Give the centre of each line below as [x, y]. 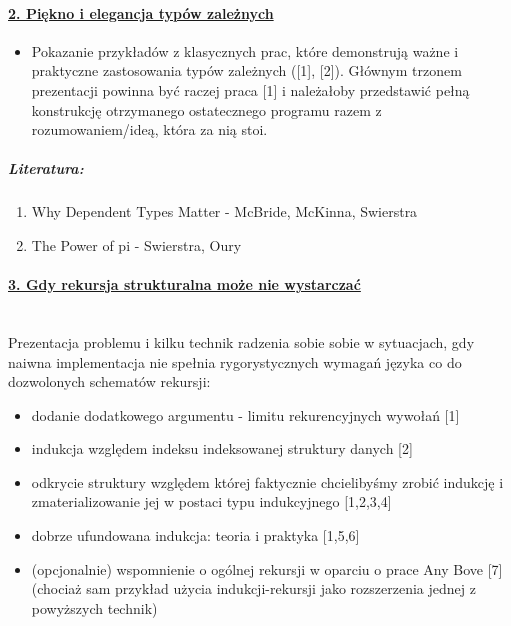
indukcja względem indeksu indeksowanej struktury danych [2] [222, 448]
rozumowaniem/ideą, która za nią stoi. [149, 129]
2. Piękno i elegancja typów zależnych [141, 12]
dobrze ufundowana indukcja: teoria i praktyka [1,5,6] [195, 535]
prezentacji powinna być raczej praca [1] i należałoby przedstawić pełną [250, 89]
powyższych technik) [94, 607]
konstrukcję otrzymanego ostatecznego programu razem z [206, 109]
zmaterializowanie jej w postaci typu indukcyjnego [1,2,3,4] [211, 501]
